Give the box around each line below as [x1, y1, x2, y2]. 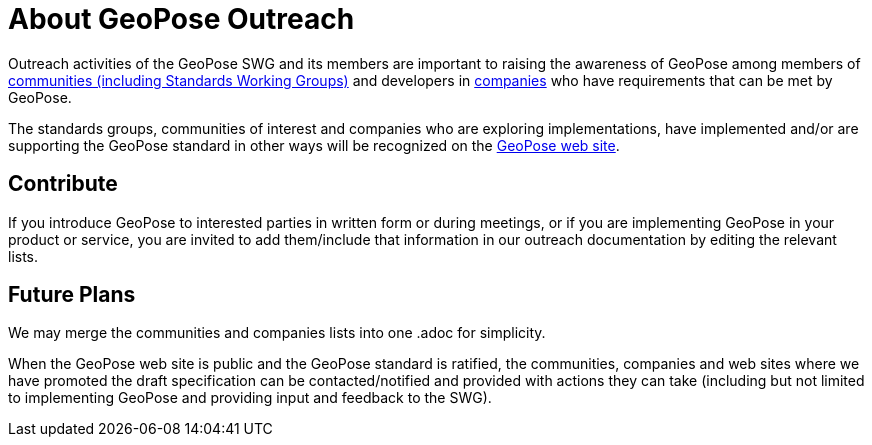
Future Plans [8, 282, 136, 308]
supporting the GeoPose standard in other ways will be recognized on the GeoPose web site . [8, 136, 620, 154]
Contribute [8, 171, 118, 197]
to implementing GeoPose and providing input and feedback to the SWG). [8, 389, 492, 407]
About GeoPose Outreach [8, 2, 355, 36]
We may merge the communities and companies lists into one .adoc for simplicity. [8, 324, 546, 342]
